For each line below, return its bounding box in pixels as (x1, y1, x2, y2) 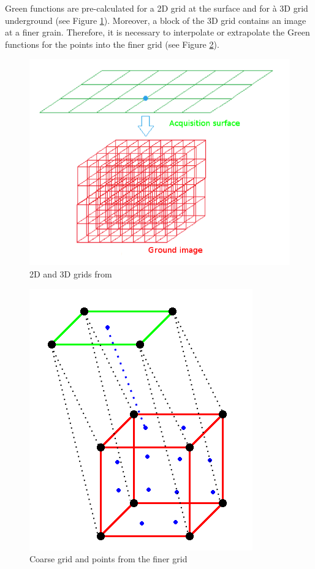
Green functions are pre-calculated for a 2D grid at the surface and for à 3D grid (5, 2, 308, 14)
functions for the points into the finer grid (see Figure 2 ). (5, 37, 219, 50)
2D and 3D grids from (29, 267, 112, 280)
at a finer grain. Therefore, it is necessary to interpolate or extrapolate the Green (5, 26, 310, 39)
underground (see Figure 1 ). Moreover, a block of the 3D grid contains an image (5, 13, 306, 26)
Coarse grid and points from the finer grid (29, 552, 188, 565)
